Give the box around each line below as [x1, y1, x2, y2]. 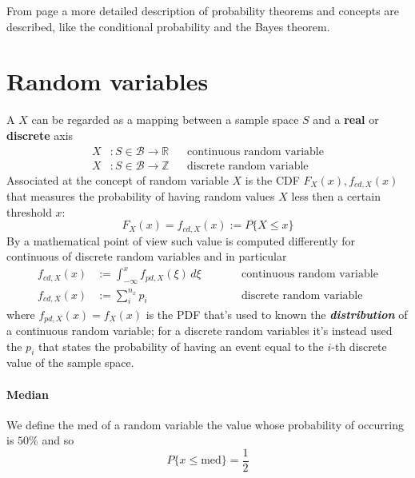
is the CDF [245, 171, 300, 188]
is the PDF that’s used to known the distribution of [146, 305, 408, 322]
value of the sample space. [6, 354, 134, 371]
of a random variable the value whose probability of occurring [102, 416, 404, 432]
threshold [6, 203, 52, 220]
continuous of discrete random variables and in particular [6, 248, 287, 265]
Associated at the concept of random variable [6, 171, 229, 188]
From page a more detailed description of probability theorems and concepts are [6, 2, 400, 18]
